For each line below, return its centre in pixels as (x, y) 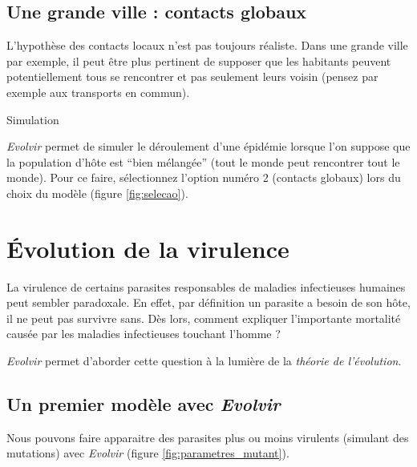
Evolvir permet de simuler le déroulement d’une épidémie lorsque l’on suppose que (208, 146)
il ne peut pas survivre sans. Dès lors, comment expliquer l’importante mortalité (204, 318)
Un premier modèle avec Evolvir (144, 404)
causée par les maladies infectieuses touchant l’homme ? (144, 334)
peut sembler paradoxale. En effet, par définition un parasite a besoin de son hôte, (208, 302)
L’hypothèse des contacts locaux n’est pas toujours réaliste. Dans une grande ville (207, 45)
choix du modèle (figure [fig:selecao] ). (97, 193)
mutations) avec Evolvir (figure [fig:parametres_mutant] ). (148, 453)
